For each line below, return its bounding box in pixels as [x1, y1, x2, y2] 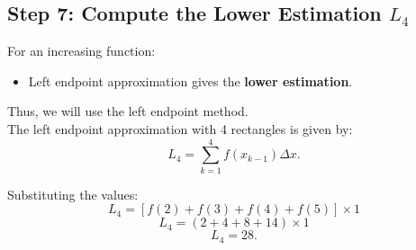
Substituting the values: [7, 184, 139, 203]
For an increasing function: [7, 41, 156, 60]
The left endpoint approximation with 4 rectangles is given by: [7, 119, 353, 138]
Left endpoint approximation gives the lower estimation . [28, 71, 353, 90]
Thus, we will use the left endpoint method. [7, 102, 249, 121]
